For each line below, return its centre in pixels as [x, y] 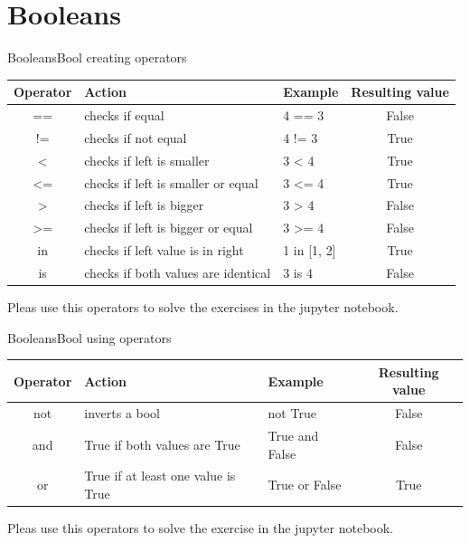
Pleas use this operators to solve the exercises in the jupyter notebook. [203, 307]
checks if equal [124, 115]
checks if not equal [136, 137]
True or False [305, 485]
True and [293, 436]
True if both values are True [162, 444]
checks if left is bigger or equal [169, 228]
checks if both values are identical [178, 272]
